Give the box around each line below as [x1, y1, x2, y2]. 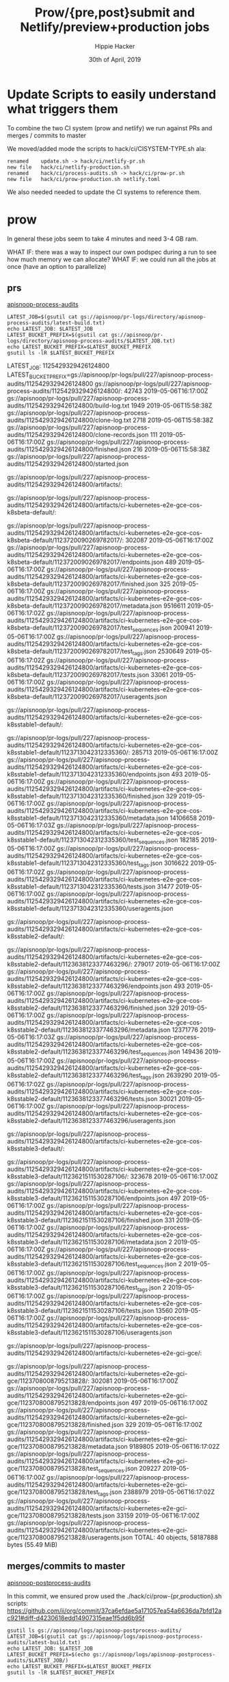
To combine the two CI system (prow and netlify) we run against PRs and [7, 123, 213, 132]
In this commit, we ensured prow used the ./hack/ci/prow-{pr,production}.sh [7, 1591, 222, 1600]
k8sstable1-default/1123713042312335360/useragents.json [7, 904, 174, 913]
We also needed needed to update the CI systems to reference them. [7, 187, 202, 196]
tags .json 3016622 [139, 859, 189, 869]
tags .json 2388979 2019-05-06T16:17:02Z [98, 1488, 215, 1497]
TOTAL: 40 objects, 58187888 [134, 1533, 219, 1541]
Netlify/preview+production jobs [20, 19, 210, 35]
